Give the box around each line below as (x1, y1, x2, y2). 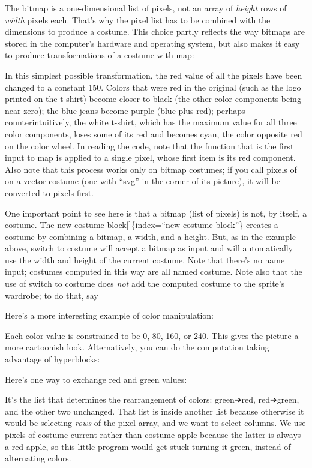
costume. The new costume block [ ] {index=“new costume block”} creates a (5, 218, 278, 231)
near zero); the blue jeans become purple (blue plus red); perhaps (5, 104, 245, 116)
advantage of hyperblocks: (5, 353, 100, 365)
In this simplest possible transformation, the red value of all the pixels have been (5, 68, 302, 81)
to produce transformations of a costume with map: (5, 49, 194, 61)
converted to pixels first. (5, 186, 94, 199)
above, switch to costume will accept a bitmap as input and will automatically (5, 242, 293, 254)
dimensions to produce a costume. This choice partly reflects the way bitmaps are (5, 25, 305, 38)
